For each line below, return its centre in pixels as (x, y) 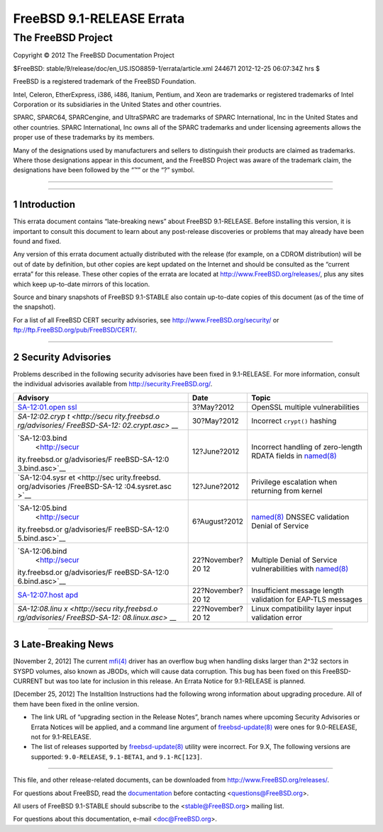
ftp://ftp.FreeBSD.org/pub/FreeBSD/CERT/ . (75, 330)
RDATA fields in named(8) (294, 456)
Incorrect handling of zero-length (307, 446)
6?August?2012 (218, 521)
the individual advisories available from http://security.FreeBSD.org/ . (113, 384)
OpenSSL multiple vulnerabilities (305, 407)
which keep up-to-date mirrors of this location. (82, 284)
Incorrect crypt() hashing (294, 420)
